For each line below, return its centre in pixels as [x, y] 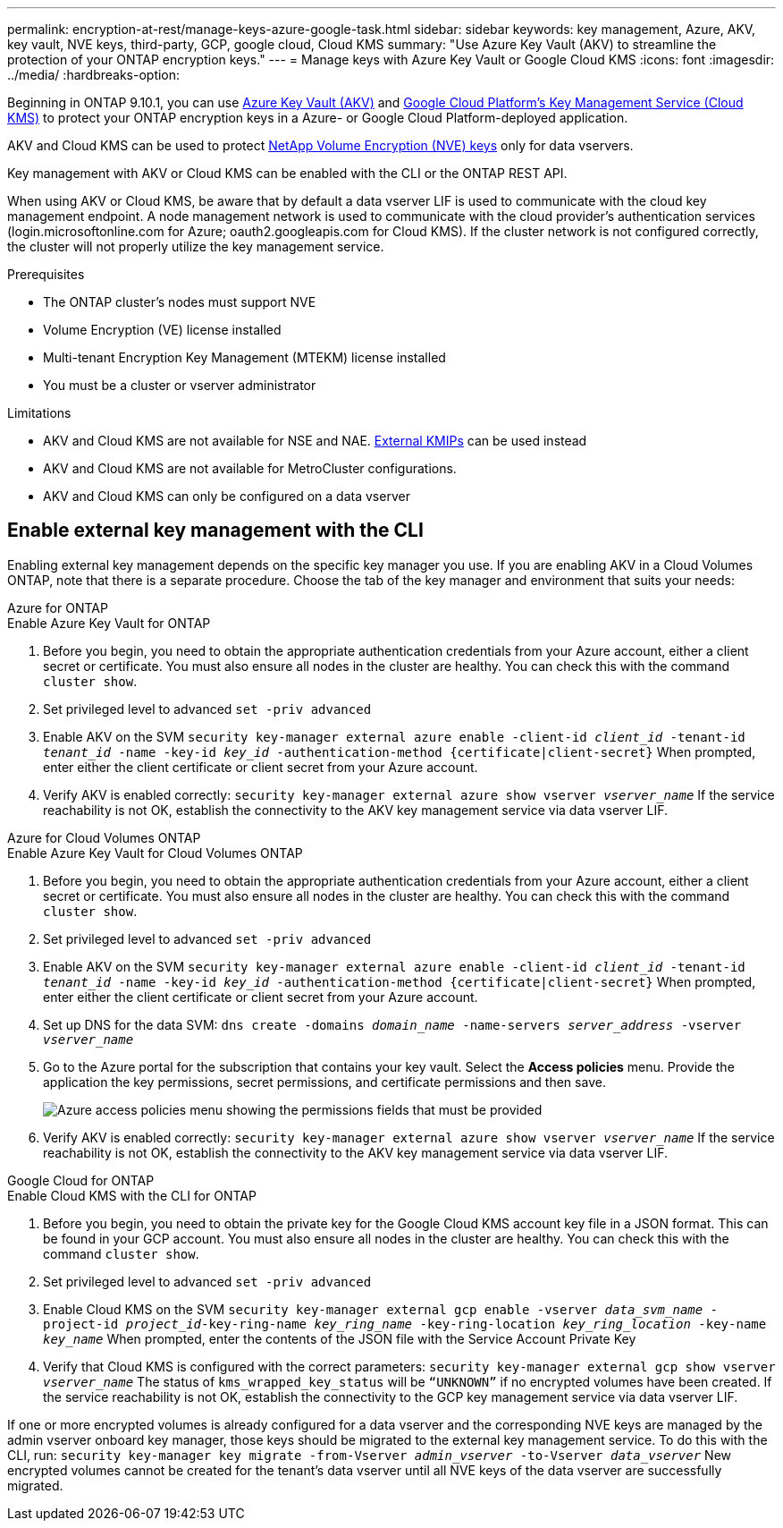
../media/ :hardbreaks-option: [94, 75]
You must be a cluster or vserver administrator [180, 385]
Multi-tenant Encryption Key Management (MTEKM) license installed [244, 357]
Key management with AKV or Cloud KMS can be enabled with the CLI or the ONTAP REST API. [287, 173]
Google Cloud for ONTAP [81, 1180]
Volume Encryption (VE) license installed [162, 330]
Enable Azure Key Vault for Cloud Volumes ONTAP [155, 853]
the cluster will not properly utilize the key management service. [196, 246]
